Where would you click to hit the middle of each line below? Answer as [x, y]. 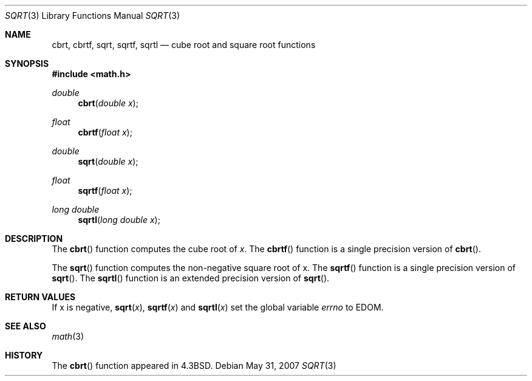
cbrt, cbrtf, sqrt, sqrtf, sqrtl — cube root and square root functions [184, 45]
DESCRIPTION [34, 239]
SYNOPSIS [27, 63]
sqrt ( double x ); [108, 161]
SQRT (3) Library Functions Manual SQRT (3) [92, 15]
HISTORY [24, 355]
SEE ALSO [26, 326]
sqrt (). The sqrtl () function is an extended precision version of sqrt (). [191, 278]
